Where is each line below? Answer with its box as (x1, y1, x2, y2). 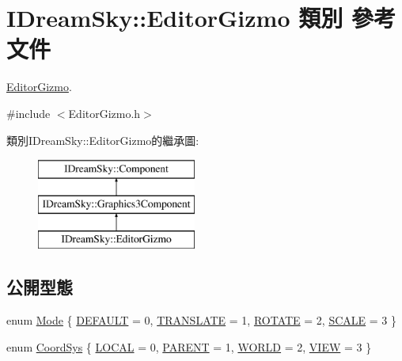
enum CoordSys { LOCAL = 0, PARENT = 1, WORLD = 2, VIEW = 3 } (6, 338, 372, 355)
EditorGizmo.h (68, 104, 141, 121)
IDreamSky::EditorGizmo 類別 (6, 2, 343, 34)
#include (6, 104, 51, 121)
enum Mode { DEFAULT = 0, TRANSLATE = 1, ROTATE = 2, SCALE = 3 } (6, 312, 396, 329)
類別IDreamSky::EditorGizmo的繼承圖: (6, 131, 199, 148)
